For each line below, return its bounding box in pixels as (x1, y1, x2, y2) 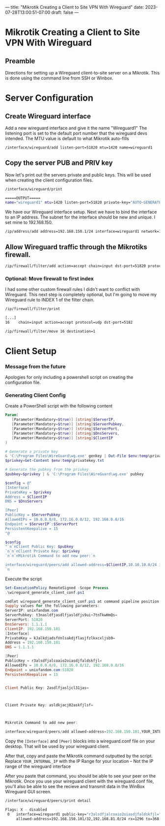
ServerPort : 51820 (5, 617, 43, 622)
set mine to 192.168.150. (5, 220, 53, 225)
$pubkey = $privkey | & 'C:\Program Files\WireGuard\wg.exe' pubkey (5, 472, 144, 477)
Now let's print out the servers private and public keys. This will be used (5, 172, 151, 178)
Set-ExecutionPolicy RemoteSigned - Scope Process (5, 585, 109, 590)
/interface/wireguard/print (5, 187, 63, 191)
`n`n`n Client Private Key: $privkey (5, 549, 80, 554)
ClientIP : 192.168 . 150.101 (5, 626, 60, 631)
